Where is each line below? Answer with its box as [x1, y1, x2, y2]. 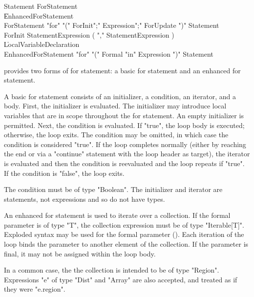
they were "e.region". [4, 284, 65, 294]
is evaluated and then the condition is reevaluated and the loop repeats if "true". [4, 158, 245, 168]
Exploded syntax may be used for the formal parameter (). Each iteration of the [4, 229, 244, 239]
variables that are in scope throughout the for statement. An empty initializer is [4, 110, 244, 120]
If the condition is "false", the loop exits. [4, 168, 125, 178]
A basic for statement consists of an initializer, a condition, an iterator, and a [4, 91, 236, 101]
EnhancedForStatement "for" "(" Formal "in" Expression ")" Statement [4, 48, 213, 59]
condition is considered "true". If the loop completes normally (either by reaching [4, 139, 246, 149]
